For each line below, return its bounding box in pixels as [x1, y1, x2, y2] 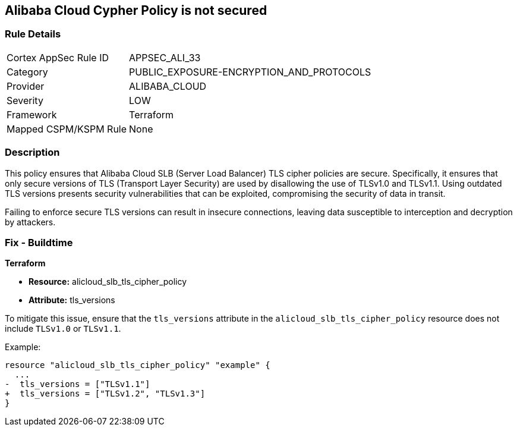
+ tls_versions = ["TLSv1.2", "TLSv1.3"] [5, 389, 206, 399]
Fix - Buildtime [5, 236, 73, 248]
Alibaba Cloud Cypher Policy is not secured [5, 3, 267, 18]
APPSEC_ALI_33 [129, 51, 201, 64]
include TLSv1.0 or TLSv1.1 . [5, 323, 121, 334]
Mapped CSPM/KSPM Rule [7, 122, 127, 135]
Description [5, 146, 60, 159]
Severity [7, 94, 43, 106]
